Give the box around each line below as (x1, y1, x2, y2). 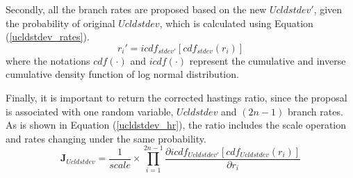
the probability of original (6, 15, 115, 30)
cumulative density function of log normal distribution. (6, 67, 239, 81)
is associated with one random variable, (6, 104, 174, 118)
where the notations (6, 53, 90, 67)
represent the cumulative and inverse (189, 53, 346, 67)
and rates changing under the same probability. (6, 131, 206, 145)
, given (313, 2, 343, 16)
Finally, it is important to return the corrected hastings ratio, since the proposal (6, 90, 347, 104)
